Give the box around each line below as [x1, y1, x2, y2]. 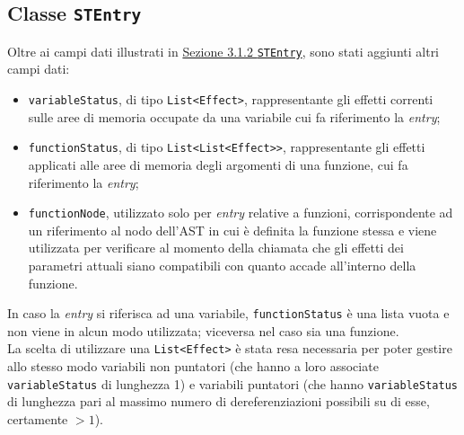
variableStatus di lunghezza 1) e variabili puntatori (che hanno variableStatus [7, 374, 458, 393]
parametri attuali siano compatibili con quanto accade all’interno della [28, 255, 416, 274]
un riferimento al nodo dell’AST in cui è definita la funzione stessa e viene [28, 220, 437, 239]
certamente [7, 409, 68, 428]
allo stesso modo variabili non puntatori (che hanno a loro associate [7, 357, 379, 376]
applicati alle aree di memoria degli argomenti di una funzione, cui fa [28, 155, 408, 173]
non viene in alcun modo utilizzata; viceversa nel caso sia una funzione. [7, 321, 399, 340]
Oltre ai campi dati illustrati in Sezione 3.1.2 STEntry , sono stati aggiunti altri [7, 41, 440, 60]
